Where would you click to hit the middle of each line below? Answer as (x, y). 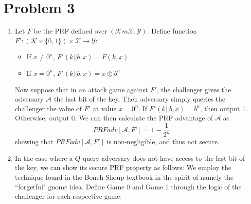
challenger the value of (48, 108)
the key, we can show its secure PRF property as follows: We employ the (123, 167)
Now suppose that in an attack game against (81, 89)
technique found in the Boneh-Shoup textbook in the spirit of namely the (124, 177)
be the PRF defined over (70, 31)
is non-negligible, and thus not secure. (163, 142)
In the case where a (44, 158)
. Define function (172, 31)
